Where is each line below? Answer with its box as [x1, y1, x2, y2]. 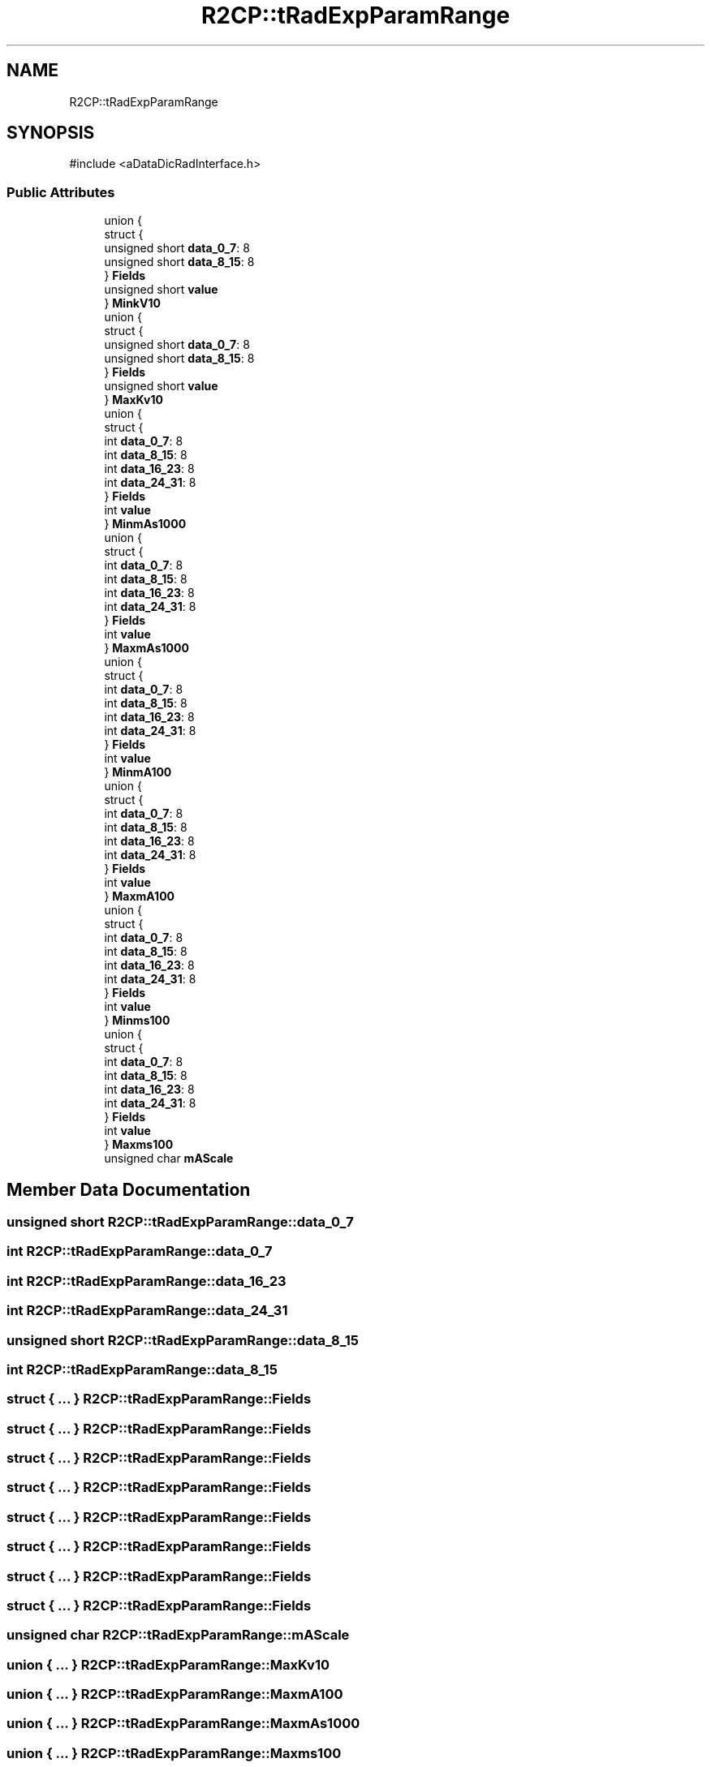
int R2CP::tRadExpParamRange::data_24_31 [6, 1302, 288, 1319]
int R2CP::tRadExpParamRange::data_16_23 [6, 1272, 287, 1289]
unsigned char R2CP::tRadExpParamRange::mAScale [6, 1627, 350, 1644]
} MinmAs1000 [104, 517, 187, 531]
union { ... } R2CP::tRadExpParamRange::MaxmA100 [6, 1686, 343, 1703]
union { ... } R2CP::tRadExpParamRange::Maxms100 [6, 1744, 342, 1761]
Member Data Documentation [6, 1179, 251, 1200]
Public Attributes [6, 183, 115, 200]
